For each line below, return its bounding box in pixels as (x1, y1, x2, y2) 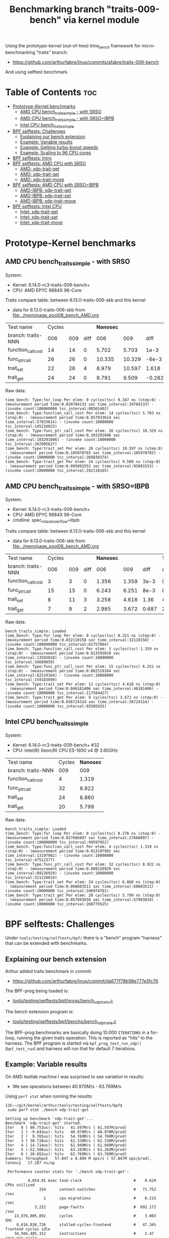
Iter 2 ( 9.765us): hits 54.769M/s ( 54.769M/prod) (5, 1133, 127, 1139)
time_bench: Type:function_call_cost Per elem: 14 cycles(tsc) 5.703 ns (5, 410, 161, 416)
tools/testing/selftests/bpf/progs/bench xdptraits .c (12, 998, 113, 1005)
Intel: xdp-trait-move (20, 220, 63, 226)
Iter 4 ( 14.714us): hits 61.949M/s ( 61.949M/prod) (5, 1143, 127, 1148)
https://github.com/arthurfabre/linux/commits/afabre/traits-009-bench (12, 59, 159, 65)
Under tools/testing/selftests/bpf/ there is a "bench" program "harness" (5, 935, 162, 941)
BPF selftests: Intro (12, 155, 52, 161)
